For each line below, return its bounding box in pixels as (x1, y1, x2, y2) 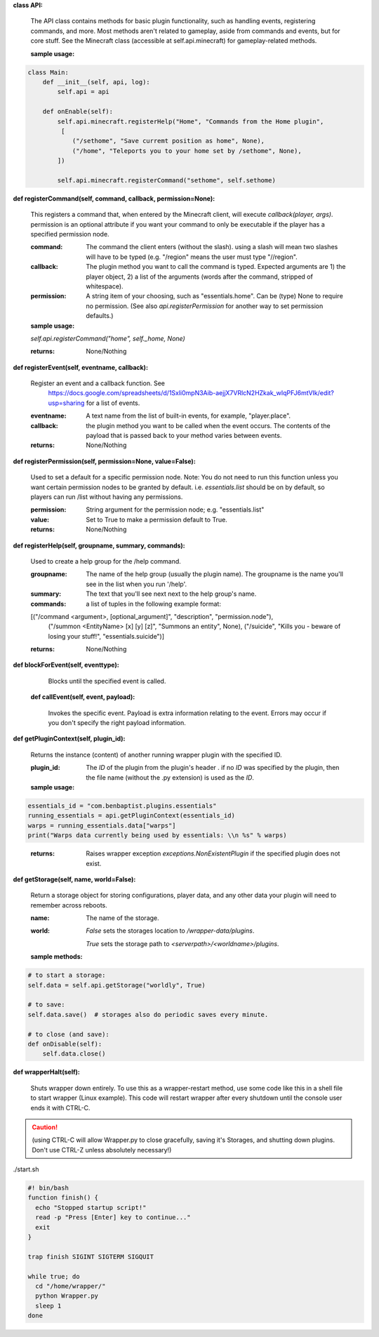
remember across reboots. (30, 900, 108, 909)
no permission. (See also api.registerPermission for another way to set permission (86, 302, 324, 310)
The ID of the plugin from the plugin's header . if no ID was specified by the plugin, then (86, 764, 340, 772)
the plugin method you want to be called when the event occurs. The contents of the (86, 421, 331, 430)
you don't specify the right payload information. (48, 719, 186, 727)
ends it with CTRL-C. (30, 1103, 91, 1112)
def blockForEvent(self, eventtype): (13, 660, 119, 670)
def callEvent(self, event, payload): (30, 693, 135, 701)
